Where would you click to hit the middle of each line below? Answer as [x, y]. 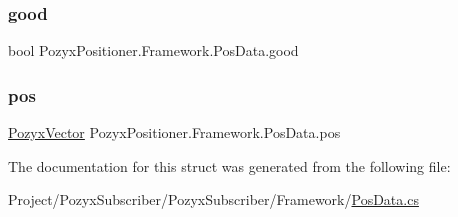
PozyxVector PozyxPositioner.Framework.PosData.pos [174, 132]
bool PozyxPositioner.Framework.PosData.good [153, 50]
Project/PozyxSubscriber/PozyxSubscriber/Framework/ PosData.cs [213, 199]
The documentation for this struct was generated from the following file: [229, 165]
